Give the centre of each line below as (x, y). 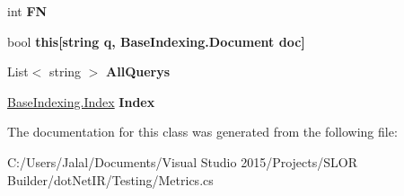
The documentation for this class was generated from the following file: (202, 132)
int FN (27, 11)
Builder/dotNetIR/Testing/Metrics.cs (110, 179)
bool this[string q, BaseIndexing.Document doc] (156, 41)
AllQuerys (138, 71)
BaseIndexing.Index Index (81, 101)
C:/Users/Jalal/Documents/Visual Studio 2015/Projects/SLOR (182, 161)
